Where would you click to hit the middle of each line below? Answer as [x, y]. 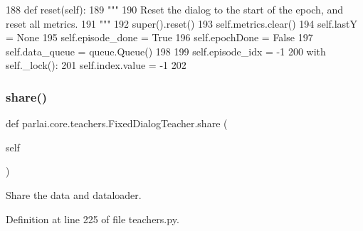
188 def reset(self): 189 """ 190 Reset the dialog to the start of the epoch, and [175, 9]
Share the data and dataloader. [74, 194]
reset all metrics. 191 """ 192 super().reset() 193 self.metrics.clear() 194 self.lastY [182, 23]
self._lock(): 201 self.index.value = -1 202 [96, 65]
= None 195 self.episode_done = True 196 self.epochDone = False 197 [159, 37]
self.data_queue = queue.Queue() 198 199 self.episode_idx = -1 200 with [166, 51]
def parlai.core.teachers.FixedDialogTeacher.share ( [117, 123]
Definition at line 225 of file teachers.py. [93, 219]
